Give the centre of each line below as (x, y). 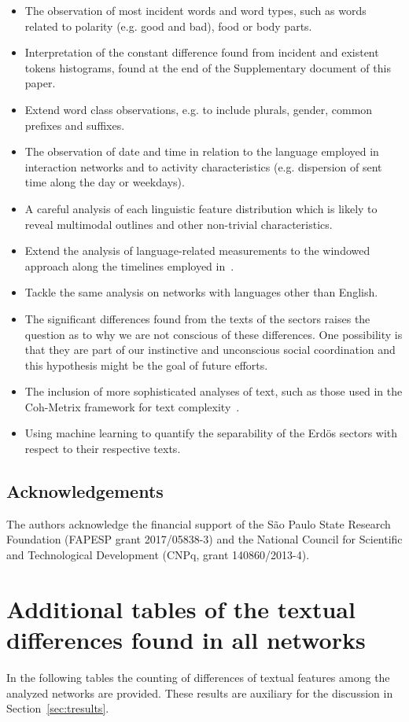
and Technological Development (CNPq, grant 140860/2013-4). (158, 555)
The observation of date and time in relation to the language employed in (202, 151)
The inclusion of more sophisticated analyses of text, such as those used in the (214, 391)
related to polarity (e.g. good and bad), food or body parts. (168, 26)
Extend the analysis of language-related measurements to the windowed (197, 250)
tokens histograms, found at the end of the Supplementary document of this (208, 67)
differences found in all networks (186, 640)
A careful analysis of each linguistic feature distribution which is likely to (201, 208)
